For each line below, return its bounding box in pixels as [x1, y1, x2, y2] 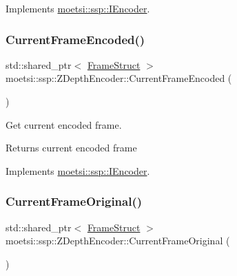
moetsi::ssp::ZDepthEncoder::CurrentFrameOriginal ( [6, 233, 230, 248]
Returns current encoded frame [6, 140, 137, 155]
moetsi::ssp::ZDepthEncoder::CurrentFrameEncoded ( [6, 71, 232, 85]
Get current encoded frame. [6, 117, 122, 131]
